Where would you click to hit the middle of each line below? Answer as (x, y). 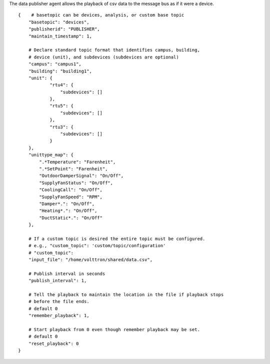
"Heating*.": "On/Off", (68, 211)
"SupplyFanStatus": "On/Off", (76, 183)
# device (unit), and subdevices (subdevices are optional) (104, 57)
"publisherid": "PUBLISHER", (64, 29)
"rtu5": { (62, 106)
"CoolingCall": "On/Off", (71, 190)
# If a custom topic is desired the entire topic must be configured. (117, 239)
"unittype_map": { (51, 155)
